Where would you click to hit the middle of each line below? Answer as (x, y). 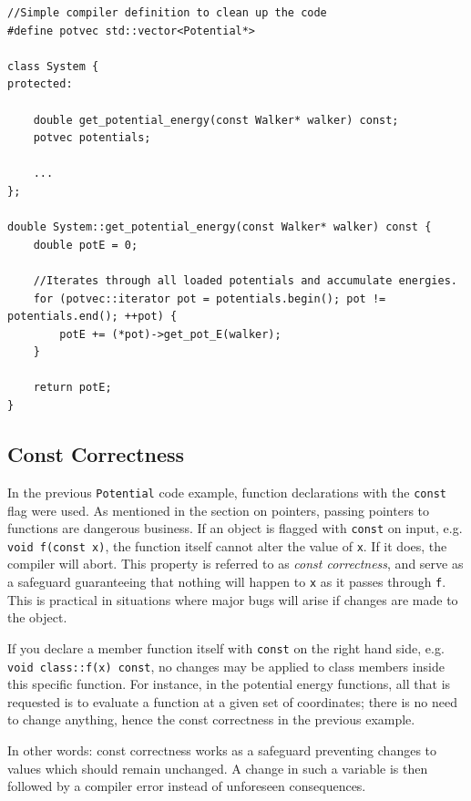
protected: (40, 84)
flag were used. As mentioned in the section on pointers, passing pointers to (219, 510)
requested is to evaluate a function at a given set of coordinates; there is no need (232, 701)
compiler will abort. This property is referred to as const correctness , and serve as (235, 564)
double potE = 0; (86, 245)
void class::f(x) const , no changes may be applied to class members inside (226, 666)
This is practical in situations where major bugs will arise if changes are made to (233, 599)
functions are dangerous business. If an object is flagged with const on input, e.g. (235, 528)
